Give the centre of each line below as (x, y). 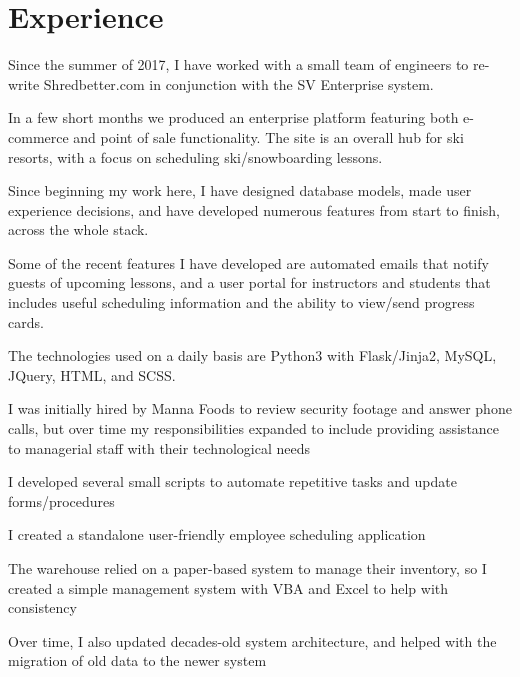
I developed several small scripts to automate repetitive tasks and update (232, 481)
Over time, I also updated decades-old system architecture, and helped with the (252, 640)
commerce (38, 136)
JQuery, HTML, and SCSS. (92, 374)
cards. (26, 321)
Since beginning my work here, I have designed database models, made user (240, 190)
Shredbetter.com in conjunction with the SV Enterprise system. (238, 83)
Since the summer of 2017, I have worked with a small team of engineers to (238, 64)
